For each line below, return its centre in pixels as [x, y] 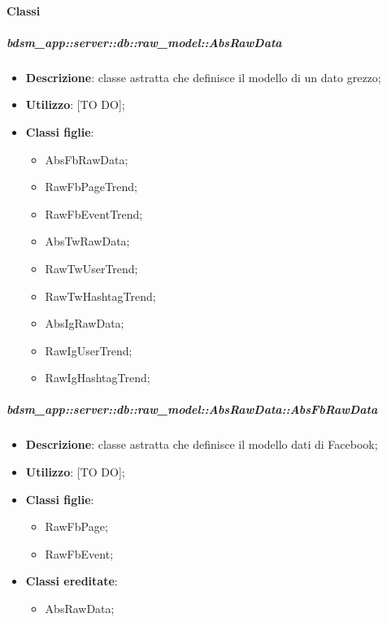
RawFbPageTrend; [91, 187]
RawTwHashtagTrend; [100, 296]
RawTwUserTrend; [91, 268]
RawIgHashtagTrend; [98, 378]
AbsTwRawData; [87, 241]
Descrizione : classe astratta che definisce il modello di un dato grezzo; [203, 77]
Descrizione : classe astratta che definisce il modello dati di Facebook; [202, 444]
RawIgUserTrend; [89, 350]
